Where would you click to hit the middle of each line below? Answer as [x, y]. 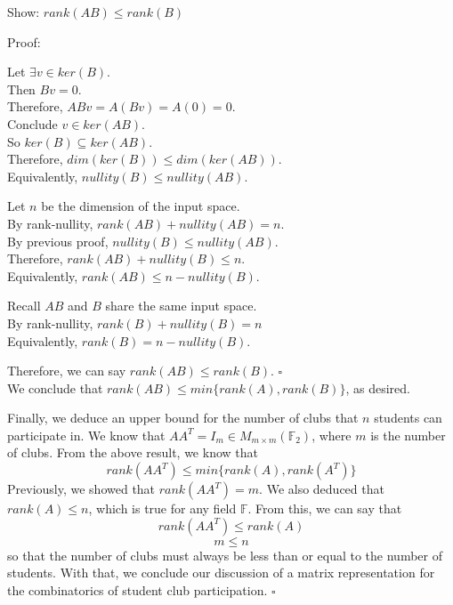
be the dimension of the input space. [141, 206]
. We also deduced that [322, 489]
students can [408, 418]
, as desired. [378, 387]
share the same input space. [181, 306]
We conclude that [55, 387]
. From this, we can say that [325, 508]
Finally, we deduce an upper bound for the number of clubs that [183, 418]
